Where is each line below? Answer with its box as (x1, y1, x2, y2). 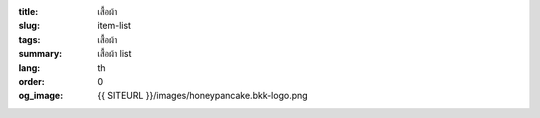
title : (18, 6, 39, 17)
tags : (18, 33, 41, 45)
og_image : (18, 90, 64, 102)
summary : (18, 48, 63, 60)
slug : (18, 20, 40, 32)
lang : (18, 61, 41, 74)
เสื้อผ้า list (97, 48, 132, 60)
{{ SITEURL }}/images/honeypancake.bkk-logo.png (97, 90, 309, 102)
